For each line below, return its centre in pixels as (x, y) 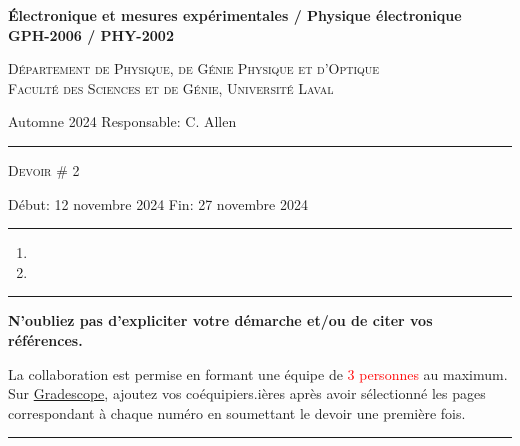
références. (45, 339)
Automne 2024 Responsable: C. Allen (122, 121)
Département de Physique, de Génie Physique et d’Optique (194, 68)
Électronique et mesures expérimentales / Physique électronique (235, 15)
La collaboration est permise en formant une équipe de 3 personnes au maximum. (258, 373)
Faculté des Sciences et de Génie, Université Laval (171, 87)
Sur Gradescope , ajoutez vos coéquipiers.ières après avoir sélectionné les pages (247, 393)
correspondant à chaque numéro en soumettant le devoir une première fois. (237, 412)
